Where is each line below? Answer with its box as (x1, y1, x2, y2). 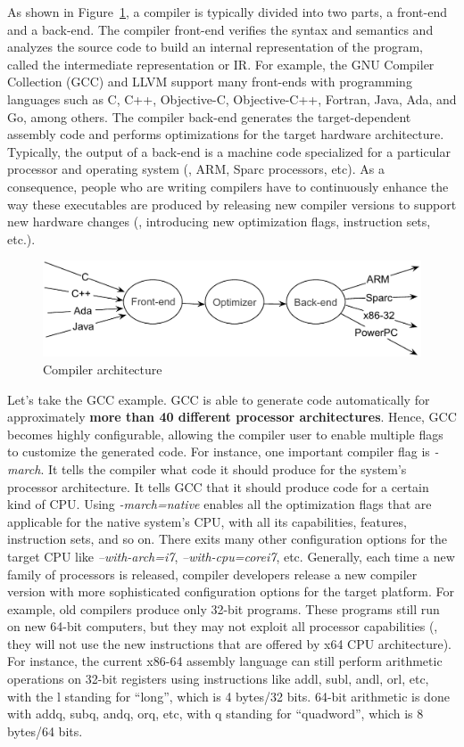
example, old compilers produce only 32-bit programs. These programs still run (7, 599, 440, 618)
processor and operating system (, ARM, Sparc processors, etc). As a (7, 160, 385, 178)
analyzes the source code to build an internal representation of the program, (7, 37, 423, 56)
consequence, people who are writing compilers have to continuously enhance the (7, 176, 449, 195)
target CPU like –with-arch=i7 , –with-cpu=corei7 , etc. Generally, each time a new (7, 546, 455, 565)
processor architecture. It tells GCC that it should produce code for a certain (7, 477, 429, 496)
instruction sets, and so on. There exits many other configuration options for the (7, 529, 448, 548)
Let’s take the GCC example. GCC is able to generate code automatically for (7, 390, 430, 408)
